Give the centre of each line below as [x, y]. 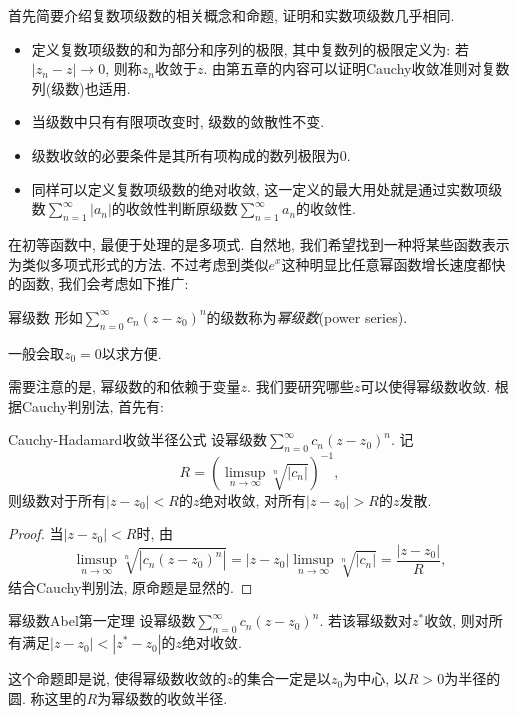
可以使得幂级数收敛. [425, 386]
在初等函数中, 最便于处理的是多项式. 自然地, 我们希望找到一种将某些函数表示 [259, 243]
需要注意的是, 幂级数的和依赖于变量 [124, 386]
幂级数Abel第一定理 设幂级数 [102, 620]
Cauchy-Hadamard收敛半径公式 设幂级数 [138, 439]
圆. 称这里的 [47, 697]
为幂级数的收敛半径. [162, 697]
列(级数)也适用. [81, 87]
